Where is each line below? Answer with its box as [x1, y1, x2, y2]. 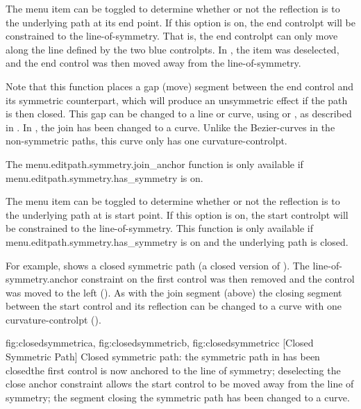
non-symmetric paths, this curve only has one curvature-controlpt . [6, 133, 287, 148]
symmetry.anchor [6, 272, 78, 286]
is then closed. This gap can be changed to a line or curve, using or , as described [6, 106, 352, 121]
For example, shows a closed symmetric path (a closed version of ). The [6, 258, 310, 272]
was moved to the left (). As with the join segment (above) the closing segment [6, 285, 342, 299]
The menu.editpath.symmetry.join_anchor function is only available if [6, 156, 303, 171]
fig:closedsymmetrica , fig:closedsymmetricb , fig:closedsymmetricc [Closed [6, 335, 314, 350]
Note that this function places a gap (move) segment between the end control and [6, 78, 354, 93]
